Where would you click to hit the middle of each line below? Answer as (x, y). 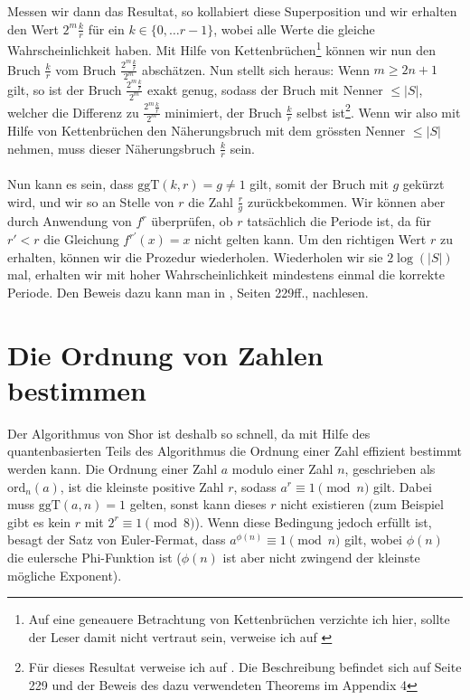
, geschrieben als (390, 468)
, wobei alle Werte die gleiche (294, 28)
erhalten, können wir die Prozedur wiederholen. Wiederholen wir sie (195, 256)
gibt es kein (39, 521)
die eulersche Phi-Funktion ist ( (94, 557)
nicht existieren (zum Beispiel (362, 504)
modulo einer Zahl (282, 468)
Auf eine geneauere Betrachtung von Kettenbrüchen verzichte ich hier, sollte (239, 619)
